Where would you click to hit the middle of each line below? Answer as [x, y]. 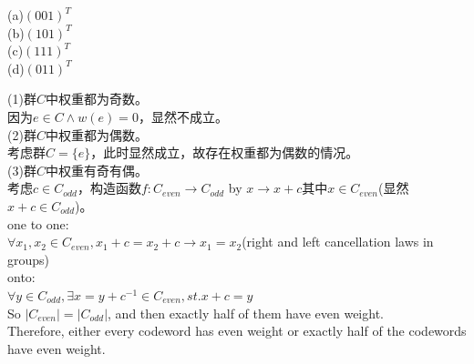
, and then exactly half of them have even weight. [246, 313]
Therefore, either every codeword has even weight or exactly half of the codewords [237, 331]
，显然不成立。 [183, 116]
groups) [29, 259]
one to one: [38, 223]
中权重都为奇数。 [96, 99]
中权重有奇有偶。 [96, 170]
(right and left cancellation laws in [338, 242]
